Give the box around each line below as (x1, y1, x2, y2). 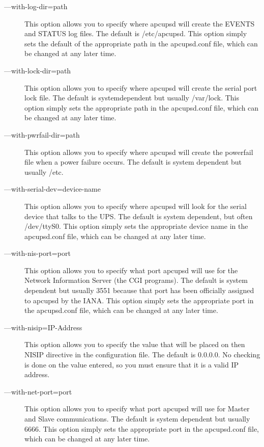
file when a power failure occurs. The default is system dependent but (24, 156, 242, 167)
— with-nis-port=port (4, 248, 71, 258)
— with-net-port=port (4, 386, 72, 397)
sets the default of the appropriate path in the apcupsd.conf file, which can (24, 38, 258, 48)
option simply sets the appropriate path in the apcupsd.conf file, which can (24, 102, 259, 113)
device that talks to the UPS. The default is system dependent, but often (24, 211, 253, 221)
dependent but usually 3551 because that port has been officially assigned (24, 285, 254, 296)
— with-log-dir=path (4, 1, 68, 11)
